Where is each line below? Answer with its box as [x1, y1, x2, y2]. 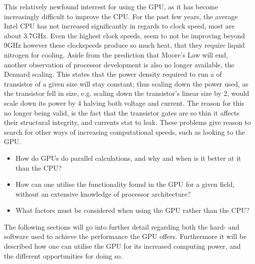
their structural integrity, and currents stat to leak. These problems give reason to [4, 117, 251, 127]
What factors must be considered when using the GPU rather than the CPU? [15, 205, 250, 215]
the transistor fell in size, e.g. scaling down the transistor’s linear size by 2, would [4, 88, 249, 98]
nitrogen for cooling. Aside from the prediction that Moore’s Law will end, [4, 49, 228, 59]
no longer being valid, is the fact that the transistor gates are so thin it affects [4, 107, 239, 117]
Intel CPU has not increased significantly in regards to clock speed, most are [4, 21, 235, 31]
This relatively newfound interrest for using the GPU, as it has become [4, 1, 218, 11]
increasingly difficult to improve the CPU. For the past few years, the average [4, 11, 238, 21]
